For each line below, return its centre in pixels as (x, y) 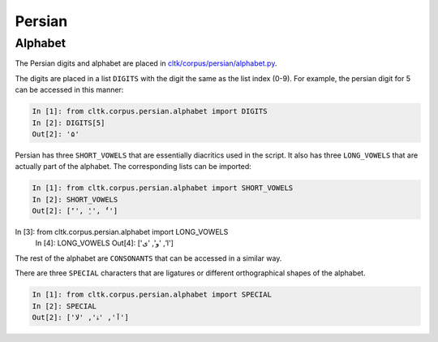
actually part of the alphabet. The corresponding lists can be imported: (133, 167)
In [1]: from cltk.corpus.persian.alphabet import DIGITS (150, 111)
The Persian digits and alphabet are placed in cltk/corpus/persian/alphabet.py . (146, 63)
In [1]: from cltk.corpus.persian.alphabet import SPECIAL (152, 295)
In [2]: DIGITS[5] (69, 123)
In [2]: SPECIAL (64, 306)
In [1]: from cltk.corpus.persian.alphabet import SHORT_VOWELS (163, 188)
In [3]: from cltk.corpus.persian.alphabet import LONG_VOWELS (122, 232)
